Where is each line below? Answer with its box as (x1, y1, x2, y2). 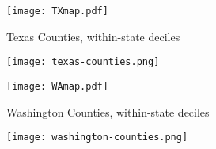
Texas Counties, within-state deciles (6, 28, 180, 44)
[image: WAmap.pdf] (6, 80, 108, 92)
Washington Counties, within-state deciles (6, 103, 210, 120)
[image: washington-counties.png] (6, 132, 188, 143)
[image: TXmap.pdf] (6, 6, 108, 17)
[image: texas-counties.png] (6, 56, 160, 68)
